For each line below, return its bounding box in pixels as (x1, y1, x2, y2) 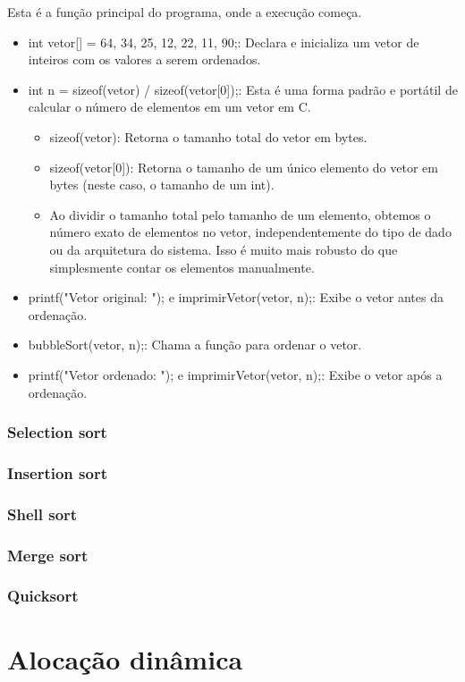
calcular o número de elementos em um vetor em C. (28, 97, 311, 116)
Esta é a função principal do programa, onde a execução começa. (7, 3, 362, 21)
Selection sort (7, 421, 107, 443)
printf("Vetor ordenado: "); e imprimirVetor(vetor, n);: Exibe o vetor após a (28, 365, 443, 383)
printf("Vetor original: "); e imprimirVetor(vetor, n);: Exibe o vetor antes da (28, 288, 444, 307)
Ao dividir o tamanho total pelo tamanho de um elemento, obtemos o (49, 205, 431, 223)
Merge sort (7, 543, 89, 566)
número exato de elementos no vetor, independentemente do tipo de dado (49, 223, 452, 241)
